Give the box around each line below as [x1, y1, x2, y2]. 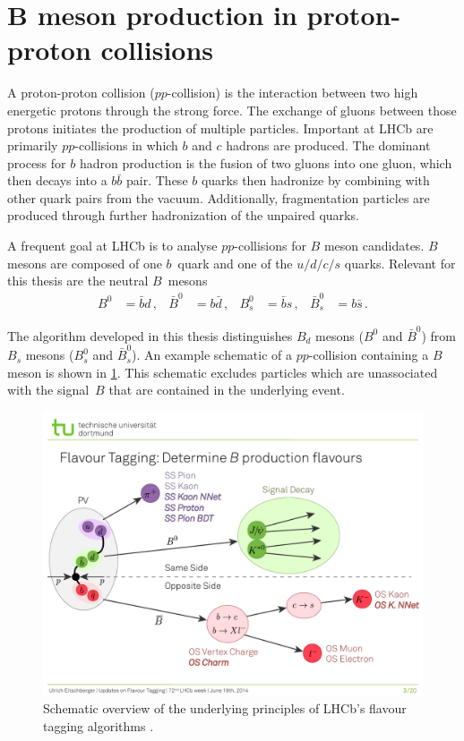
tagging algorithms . [43, 717, 154, 736]
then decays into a [7, 171, 107, 190]
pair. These [126, 171, 188, 190]
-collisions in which [74, 136, 178, 155]
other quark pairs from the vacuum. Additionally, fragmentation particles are [7, 188, 430, 207]
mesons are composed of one [7, 253, 162, 272]
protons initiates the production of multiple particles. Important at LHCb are [7, 118, 434, 137]
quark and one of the [177, 253, 293, 272]
